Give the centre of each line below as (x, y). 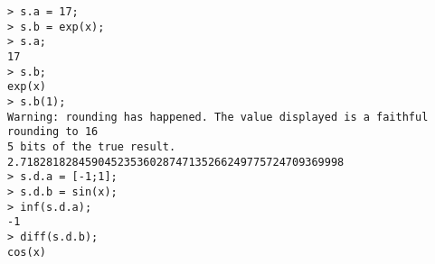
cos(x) (27, 252)
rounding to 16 (53, 132)
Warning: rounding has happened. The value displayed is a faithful (218, 117)
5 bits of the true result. (92, 146)
